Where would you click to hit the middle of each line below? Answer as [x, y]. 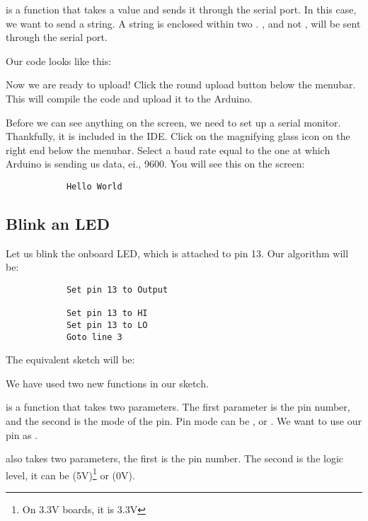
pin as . [22, 434]
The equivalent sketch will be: [70, 359]
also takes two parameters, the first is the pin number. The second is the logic [175, 458]
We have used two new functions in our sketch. [107, 383]
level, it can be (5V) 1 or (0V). [70, 474]
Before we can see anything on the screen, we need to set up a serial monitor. [173, 122]
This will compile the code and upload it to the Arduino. [129, 98]
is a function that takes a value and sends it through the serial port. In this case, [181, 9]
